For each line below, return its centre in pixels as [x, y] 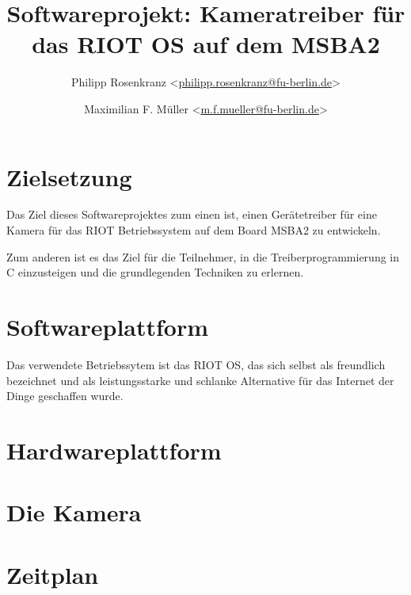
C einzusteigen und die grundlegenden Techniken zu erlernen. [155, 272]
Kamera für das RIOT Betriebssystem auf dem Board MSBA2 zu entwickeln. [194, 230]
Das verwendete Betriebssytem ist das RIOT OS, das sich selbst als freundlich [196, 364]
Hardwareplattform [114, 450]
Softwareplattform [108, 326]
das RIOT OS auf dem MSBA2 [206, 44]
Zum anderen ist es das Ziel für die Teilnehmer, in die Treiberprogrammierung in [203, 256]
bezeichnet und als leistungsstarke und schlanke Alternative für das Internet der [200, 380]
